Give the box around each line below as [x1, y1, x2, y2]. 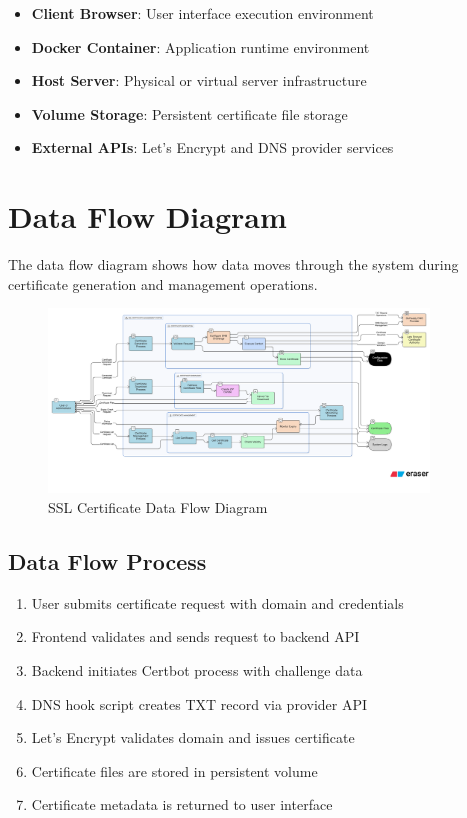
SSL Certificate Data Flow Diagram [48, 497, 268, 518]
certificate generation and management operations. [8, 273, 318, 294]
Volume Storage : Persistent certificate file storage [31, 103, 348, 124]
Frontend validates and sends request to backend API [31, 626, 360, 647]
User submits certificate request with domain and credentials [31, 592, 404, 613]
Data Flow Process [8, 546, 207, 577]
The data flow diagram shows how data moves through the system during [8, 254, 459, 275]
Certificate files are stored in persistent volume [31, 760, 318, 781]
